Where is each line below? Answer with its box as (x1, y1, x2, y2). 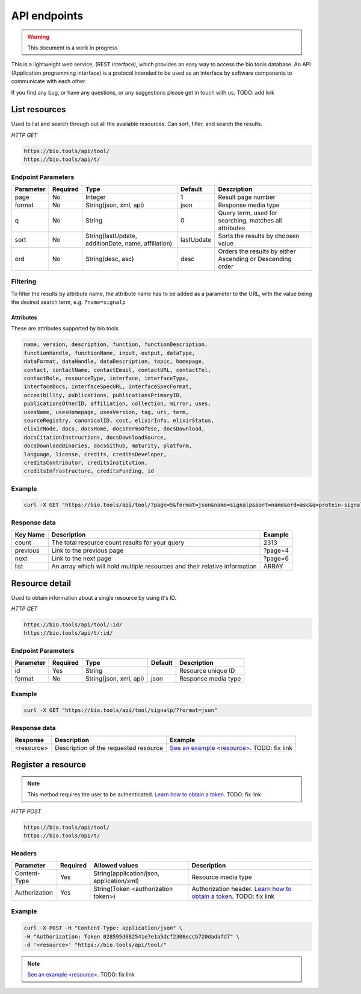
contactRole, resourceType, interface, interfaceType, (23, 374, 189, 382)
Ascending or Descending (218, 254, 292, 263)
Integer (85, 193, 106, 201)
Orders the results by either (218, 247, 296, 256)
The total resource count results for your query (51, 538, 185, 547)
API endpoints (11, 9, 84, 22)
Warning (27, 33, 49, 40)
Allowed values (93, 861, 138, 869)
